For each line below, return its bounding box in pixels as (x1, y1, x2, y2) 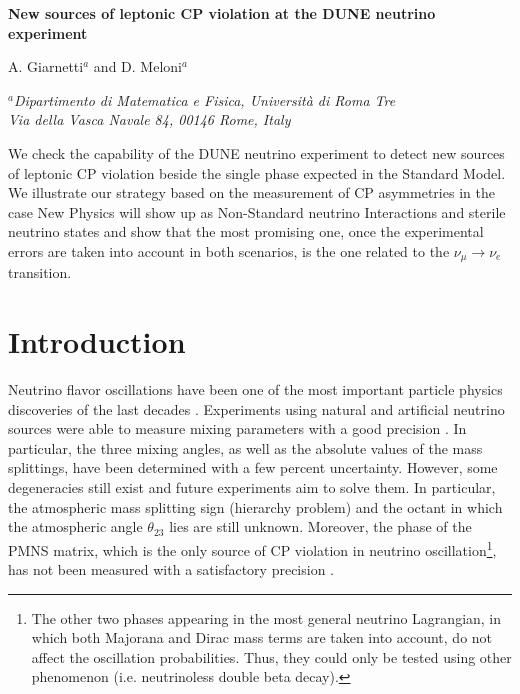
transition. (8, 262, 72, 283)
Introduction (8, 321, 186, 362)
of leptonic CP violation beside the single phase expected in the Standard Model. (8, 162, 506, 183)
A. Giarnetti (8, 56, 84, 77)
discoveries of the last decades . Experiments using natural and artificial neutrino (8, 398, 505, 419)
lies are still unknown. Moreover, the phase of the (169, 516, 472, 537)
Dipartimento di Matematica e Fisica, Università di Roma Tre (13, 89, 396, 110)
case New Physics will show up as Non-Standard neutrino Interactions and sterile (8, 201, 506, 222)
